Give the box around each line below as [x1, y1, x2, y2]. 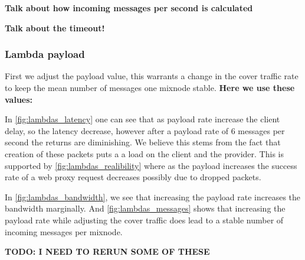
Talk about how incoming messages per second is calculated [5, 2, 253, 14]
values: [5, 93, 33, 105]
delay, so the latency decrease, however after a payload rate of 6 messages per [5, 124, 285, 136]
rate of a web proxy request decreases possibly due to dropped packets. [5, 171, 261, 183]
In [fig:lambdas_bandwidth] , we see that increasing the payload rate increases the [5, 190, 301, 203]
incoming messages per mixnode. [5, 225, 123, 238]
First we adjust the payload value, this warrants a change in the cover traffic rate [5, 70, 299, 82]
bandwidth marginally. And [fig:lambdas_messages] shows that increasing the [5, 202, 286, 214]
